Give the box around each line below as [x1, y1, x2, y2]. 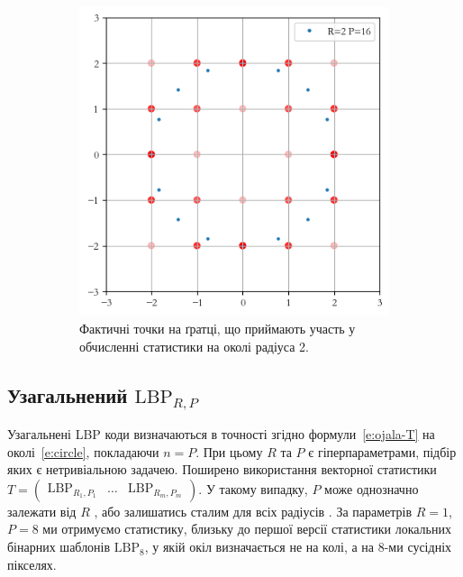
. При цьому [195, 442, 263, 461]
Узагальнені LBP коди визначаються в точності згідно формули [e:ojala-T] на [7, 425, 435, 444]
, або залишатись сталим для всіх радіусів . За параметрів [94, 501, 413, 520]
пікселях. [7, 554, 57, 573]
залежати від [7, 501, 77, 520]
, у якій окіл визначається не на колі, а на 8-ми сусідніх [144, 537, 452, 556]
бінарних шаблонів [7, 537, 111, 556]
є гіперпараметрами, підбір [308, 442, 457, 461]
